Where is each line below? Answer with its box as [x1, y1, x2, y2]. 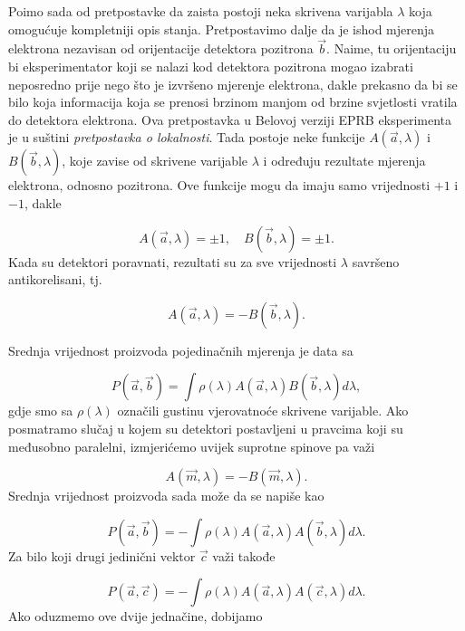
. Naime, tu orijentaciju [326, 39, 457, 58]
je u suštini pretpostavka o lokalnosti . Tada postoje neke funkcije [8, 128, 365, 147]
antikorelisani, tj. [8, 270, 102, 289]
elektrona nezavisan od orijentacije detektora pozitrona [8, 39, 314, 58]
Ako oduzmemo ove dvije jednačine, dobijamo [8, 607, 263, 626]
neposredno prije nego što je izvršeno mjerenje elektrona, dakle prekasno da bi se [8, 74, 458, 93]
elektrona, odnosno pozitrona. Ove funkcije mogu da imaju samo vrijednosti [8, 176, 431, 195]
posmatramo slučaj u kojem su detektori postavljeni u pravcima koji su [8, 418, 403, 437]
